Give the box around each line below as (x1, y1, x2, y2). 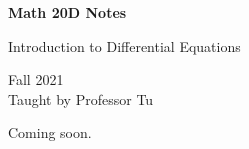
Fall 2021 (8, 69, 64, 90)
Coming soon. (8, 122, 92, 143)
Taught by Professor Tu (8, 88, 154, 109)
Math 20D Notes (8, 2, 127, 22)
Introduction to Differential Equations (8, 35, 241, 56)
